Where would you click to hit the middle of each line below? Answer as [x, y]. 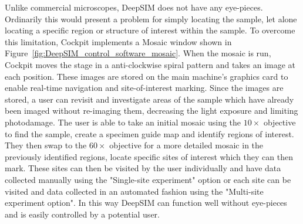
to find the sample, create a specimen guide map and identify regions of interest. [149, 133]
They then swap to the [46, 145]
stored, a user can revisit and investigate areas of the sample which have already [149, 99]
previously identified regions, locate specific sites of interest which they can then [149, 156]
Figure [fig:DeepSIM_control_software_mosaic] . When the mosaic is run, [138, 53]
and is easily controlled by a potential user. [82, 214]
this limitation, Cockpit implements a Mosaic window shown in [118, 41]
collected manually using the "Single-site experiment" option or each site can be [148, 179]
